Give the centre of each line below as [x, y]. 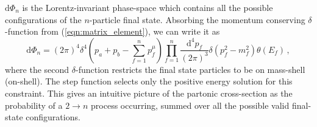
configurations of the [43, 19]
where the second [37, 69]
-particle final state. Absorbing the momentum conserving [197, 19]
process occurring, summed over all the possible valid [190, 105]
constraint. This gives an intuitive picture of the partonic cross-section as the [149, 93]
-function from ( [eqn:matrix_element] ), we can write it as [112, 31]
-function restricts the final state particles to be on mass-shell [190, 69]
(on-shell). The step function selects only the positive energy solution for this [149, 81]
